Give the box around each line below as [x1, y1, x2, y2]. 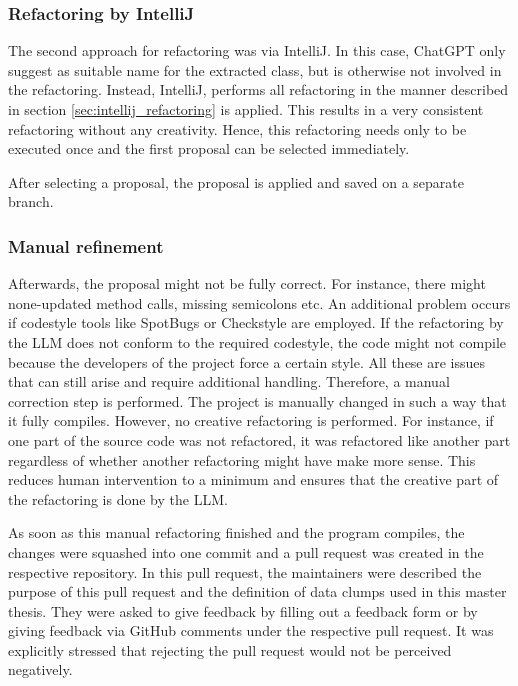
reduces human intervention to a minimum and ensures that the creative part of [8, 469, 499, 490]
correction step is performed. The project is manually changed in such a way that [8, 390, 507, 411]
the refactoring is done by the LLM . [8, 488, 228, 509]
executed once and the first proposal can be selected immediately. [8, 138, 410, 159]
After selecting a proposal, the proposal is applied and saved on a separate [8, 171, 465, 192]
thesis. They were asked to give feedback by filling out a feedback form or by [8, 600, 478, 621]
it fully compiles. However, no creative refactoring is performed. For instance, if [8, 410, 494, 431]
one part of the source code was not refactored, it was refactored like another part [8, 429, 511, 450]
